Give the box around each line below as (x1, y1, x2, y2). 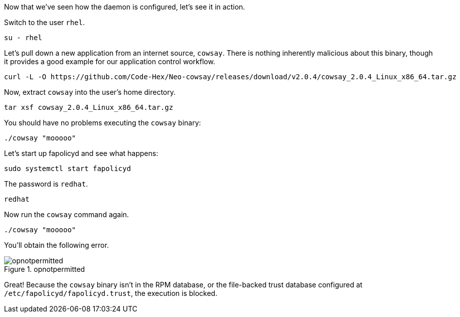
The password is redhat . (4, 180, 88, 188)
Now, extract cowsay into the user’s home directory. (4, 88, 176, 96)
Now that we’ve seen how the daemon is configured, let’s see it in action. (4, 3, 245, 11)
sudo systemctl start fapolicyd (4, 165, 131, 173)
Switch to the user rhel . (4, 18, 85, 27)
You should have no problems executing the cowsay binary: (4, 118, 201, 127)
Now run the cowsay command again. (4, 210, 129, 219)
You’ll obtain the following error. (4, 241, 109, 249)
